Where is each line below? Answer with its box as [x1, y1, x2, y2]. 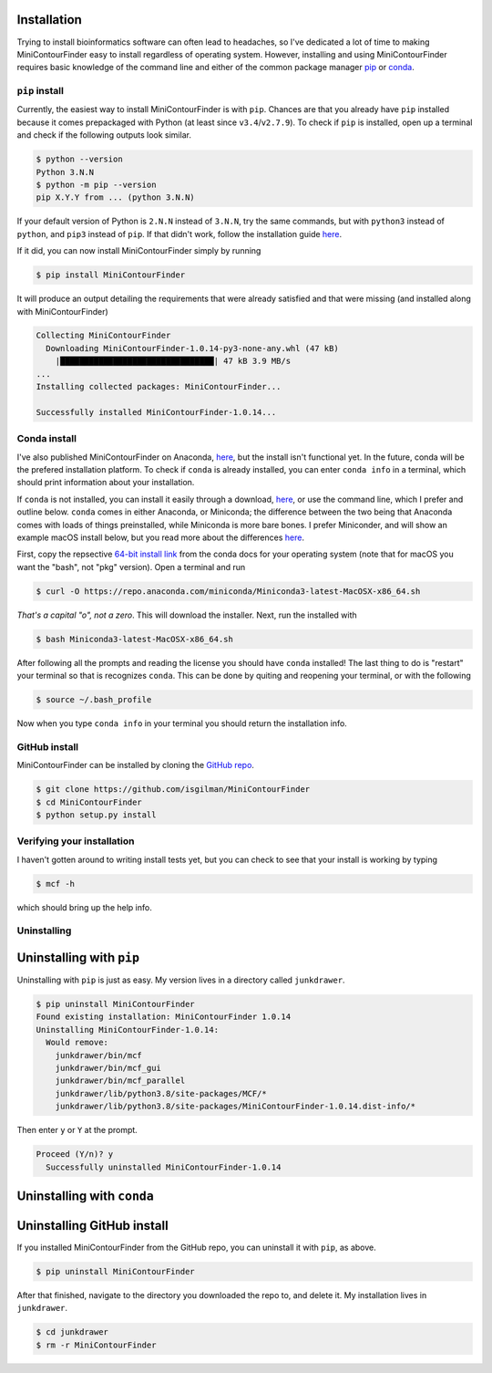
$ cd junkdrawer [36, 1327, 109, 1337]
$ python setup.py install [36, 809, 157, 820]
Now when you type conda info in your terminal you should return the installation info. [16, 717, 348, 729]
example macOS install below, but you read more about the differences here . [16, 532, 305, 543]
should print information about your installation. [16, 477, 195, 488]
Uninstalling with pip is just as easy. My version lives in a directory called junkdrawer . [16, 974, 345, 985]
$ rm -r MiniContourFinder [36, 1339, 157, 1350]
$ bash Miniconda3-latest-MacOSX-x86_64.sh [36, 634, 234, 644]
